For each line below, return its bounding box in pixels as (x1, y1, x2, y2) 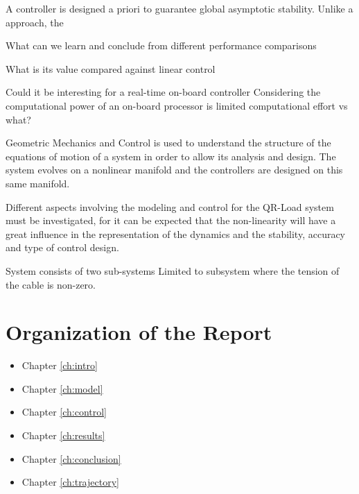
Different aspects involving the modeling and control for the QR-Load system (6, 199, 334, 214)
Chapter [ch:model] (21, 381, 103, 395)
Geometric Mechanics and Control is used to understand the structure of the (6, 135, 331, 150)
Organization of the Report (6, 318, 272, 346)
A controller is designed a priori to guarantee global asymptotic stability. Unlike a (6, 1, 353, 15)
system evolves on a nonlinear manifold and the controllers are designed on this (6, 162, 343, 177)
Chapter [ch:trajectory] (21, 475, 119, 489)
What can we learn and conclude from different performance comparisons (6, 38, 317, 53)
